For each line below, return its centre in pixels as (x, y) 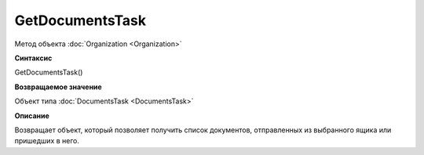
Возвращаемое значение (58, 87)
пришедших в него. (47, 141)
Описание (32, 115)
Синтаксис (33, 58)
